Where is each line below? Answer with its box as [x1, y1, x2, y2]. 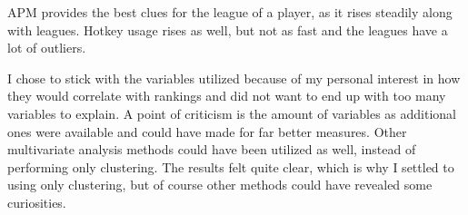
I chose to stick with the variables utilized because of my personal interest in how [7, 68, 461, 87]
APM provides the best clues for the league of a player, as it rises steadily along [7, 3, 453, 21]
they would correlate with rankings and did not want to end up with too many [7, 86, 446, 105]
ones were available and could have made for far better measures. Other [7, 122, 407, 141]
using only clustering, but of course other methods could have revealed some [7, 175, 433, 194]
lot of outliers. [7, 38, 86, 57]
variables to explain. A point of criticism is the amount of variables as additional [7, 103, 457, 122]
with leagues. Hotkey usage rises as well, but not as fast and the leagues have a [7, 20, 448, 39]
